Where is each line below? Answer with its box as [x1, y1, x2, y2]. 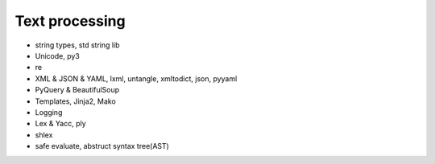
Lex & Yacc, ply [35, 119, 86, 129]
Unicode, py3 [35, 51, 80, 60]
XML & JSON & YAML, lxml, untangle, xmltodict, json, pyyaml [35, 73, 238, 84]
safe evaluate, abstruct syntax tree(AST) [35, 141, 169, 151]
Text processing [14, 12, 126, 30]
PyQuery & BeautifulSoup [35, 85, 120, 95]
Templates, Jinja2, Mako [35, 96, 116, 106]
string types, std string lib [35, 40, 120, 50]
